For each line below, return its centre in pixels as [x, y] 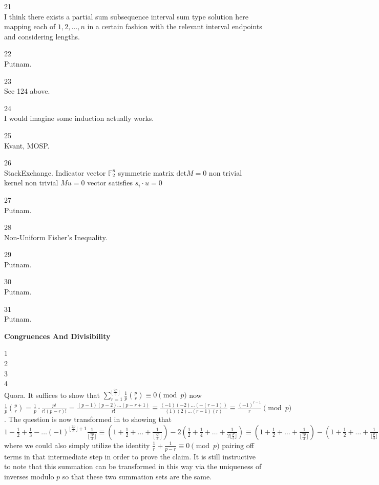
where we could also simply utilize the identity [77, 445]
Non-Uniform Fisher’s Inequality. [56, 237]
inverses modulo [29, 476]
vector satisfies [110, 183]
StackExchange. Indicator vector [55, 172]
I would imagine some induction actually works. [79, 118]
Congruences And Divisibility [57, 336]
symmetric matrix [146, 172]
